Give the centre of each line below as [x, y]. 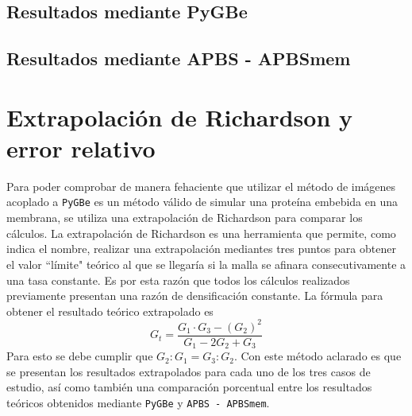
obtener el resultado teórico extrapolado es [110, 311]
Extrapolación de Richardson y [180, 117]
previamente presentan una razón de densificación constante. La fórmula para [195, 295]
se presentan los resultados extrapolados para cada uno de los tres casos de [189, 371]
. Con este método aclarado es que [318, 356]
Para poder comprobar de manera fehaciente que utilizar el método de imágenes [201, 186]
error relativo [81, 148]
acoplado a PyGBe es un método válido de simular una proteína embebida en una [202, 202]
